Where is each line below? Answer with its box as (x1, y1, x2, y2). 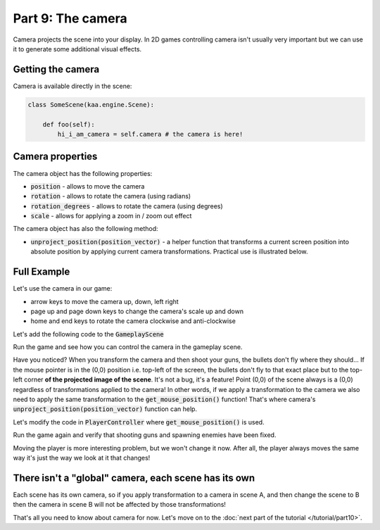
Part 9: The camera (13, 11, 127, 26)
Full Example (13, 266, 70, 278)
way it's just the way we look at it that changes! (13, 454, 151, 462)
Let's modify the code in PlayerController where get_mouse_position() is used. (13, 417, 265, 426)
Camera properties (13, 151, 98, 163)
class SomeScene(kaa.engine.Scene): (27, 101, 155, 108)
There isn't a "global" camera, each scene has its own (13, 472, 255, 484)
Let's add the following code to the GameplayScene (13, 329, 165, 338)
